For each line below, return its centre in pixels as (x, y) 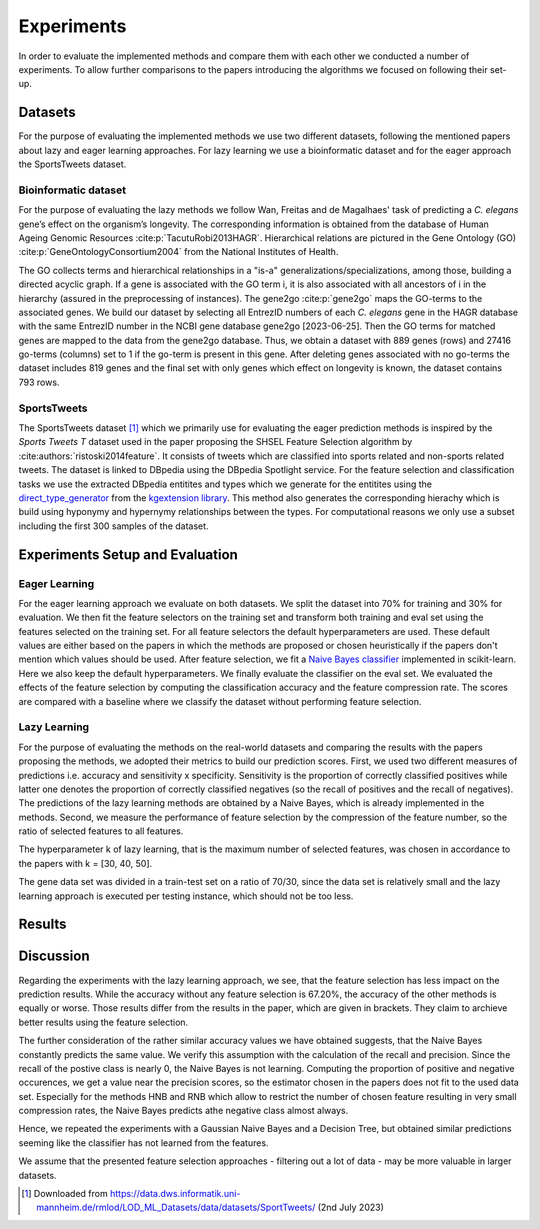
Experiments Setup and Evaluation (128, 554)
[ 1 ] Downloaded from (65, 1194)
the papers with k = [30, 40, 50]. (85, 863)
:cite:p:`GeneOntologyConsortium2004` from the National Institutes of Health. (178, 252)
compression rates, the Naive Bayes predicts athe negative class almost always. (183, 1111)
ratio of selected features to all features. (101, 831)
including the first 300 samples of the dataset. (113, 526)
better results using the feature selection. (103, 1022)
